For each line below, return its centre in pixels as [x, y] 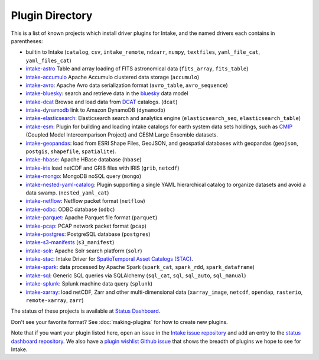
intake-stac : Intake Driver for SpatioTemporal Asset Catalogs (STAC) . [109, 259]
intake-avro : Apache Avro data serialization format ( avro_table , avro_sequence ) [127, 85]
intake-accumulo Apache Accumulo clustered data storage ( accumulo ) [113, 77]
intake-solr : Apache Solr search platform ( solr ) [84, 251]
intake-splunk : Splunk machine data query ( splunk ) [89, 284]
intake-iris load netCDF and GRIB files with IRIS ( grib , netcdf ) [102, 168]
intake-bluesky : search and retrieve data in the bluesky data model [107, 93]
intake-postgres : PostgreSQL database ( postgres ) [88, 234]
